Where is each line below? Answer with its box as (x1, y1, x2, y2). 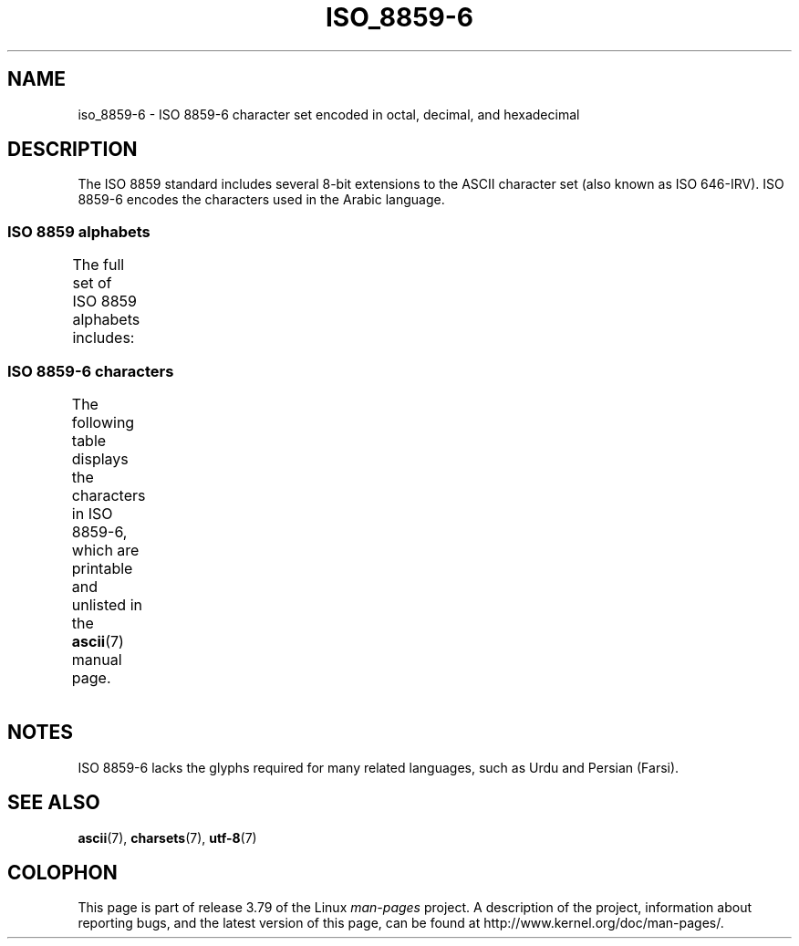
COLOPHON (7, 861, 118, 885)
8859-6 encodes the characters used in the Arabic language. (78, 192, 445, 208)
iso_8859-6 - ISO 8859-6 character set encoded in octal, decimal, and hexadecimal (78, 106, 580, 122)
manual (71, 650, 122, 669)
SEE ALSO (7, 791, 100, 815)
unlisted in (71, 595, 142, 614)
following (71, 412, 135, 431)
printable (71, 558, 133, 577)
